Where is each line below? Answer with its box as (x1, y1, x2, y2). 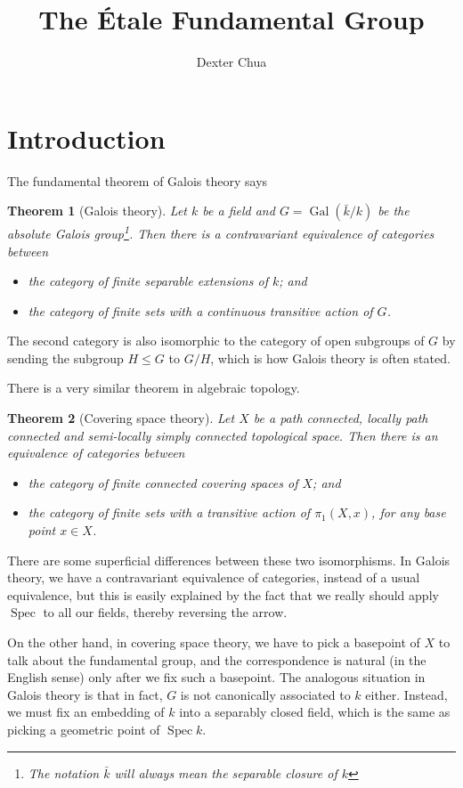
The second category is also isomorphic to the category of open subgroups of (7, 331, 425, 350)
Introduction (7, 119, 166, 156)
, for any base (371, 503, 446, 522)
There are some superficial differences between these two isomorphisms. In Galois (7, 550, 451, 569)
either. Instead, (365, 685, 448, 703)
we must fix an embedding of (7, 703, 165, 721)
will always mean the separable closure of (114, 763, 337, 782)
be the (378, 201, 410, 220)
